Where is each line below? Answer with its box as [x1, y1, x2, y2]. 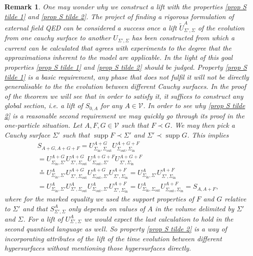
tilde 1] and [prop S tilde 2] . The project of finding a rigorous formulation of [4, 11, 234, 21]
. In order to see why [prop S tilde [143, 100, 245, 111]
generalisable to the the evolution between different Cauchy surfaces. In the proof [4, 81, 246, 91]
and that [23, 203, 48, 213]
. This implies [187, 130, 229, 140]
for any [100, 100, 122, 111]
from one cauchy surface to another [4, 32, 111, 43]
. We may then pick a [170, 120, 235, 130]
